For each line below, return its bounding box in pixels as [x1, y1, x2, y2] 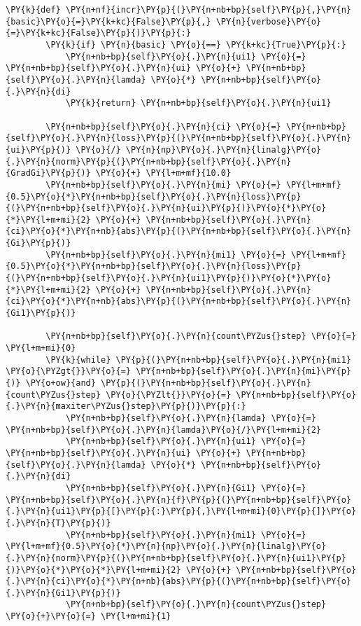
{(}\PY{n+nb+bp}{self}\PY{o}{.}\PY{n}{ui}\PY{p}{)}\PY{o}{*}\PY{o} [6, 203, 327, 214]
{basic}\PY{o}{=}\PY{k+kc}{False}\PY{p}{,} [6, 16, 211, 27]
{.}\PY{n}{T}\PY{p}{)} [6, 517, 111, 528]
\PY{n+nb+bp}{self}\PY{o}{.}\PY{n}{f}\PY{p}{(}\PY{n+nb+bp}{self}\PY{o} [6, 494, 351, 505]
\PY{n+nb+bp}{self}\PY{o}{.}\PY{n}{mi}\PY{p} [136, 366, 351, 377]
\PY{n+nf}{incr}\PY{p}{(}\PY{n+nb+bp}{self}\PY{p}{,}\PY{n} [65, 5, 351, 15]
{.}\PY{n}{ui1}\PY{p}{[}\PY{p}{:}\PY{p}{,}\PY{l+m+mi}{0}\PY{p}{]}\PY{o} [6, 506, 357, 517]
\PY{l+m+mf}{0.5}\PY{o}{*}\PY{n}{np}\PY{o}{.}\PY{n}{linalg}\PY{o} [6, 541, 327, 552]
